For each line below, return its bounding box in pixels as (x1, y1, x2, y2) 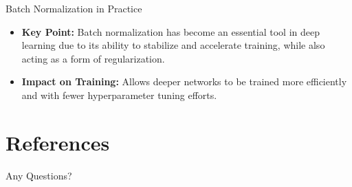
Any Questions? (5, 168, 72, 182)
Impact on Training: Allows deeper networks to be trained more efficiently (21, 74, 347, 89)
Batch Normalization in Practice (5, 1, 142, 15)
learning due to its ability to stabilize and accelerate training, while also (21, 38, 325, 52)
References (5, 128, 110, 156)
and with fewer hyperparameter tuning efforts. (21, 87, 217, 102)
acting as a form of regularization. (21, 51, 165, 65)
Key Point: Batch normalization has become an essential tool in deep (21, 24, 320, 38)
